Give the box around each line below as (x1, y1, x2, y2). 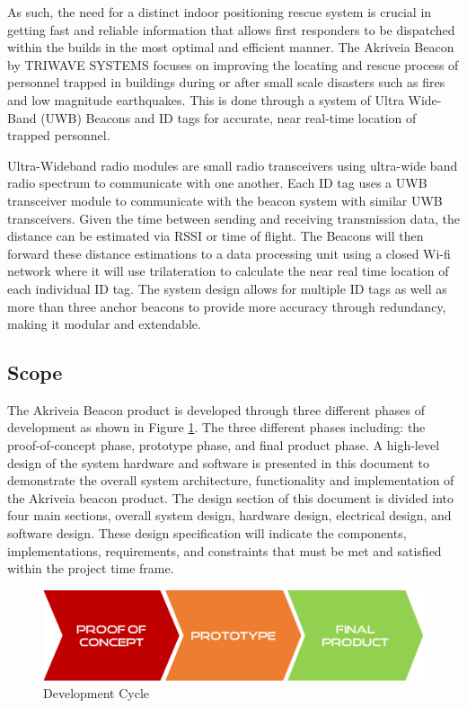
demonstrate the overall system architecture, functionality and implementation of (7, 471, 454, 490)
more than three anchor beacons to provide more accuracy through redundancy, (7, 296, 446, 315)
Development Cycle (43, 684, 150, 703)
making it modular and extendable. (7, 314, 201, 333)
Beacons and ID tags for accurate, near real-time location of (85, 108, 417, 127)
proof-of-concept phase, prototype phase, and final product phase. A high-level (7, 436, 440, 455)
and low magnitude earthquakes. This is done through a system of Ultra (7, 90, 404, 109)
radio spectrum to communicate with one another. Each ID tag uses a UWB (7, 173, 427, 192)
